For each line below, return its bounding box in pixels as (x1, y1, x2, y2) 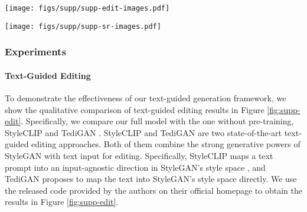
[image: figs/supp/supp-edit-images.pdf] (5, 4, 170, 12)
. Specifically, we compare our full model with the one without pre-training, (21, 115, 294, 127)
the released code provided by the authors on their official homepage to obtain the (5, 184, 302, 196)
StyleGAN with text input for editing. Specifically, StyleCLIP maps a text (5, 149, 273, 161)
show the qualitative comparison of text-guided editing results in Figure (5, 103, 264, 115)
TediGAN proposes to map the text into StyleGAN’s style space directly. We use (5, 173, 297, 185)
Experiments (5, 44, 66, 59)
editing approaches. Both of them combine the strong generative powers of (31, 138, 301, 150)
